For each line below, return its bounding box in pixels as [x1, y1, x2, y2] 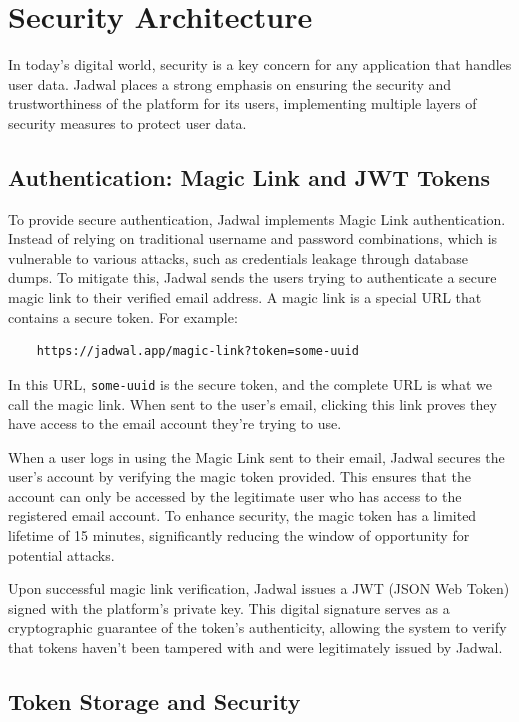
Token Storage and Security [8, 686, 301, 717]
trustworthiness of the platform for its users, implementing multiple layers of [8, 93, 477, 114]
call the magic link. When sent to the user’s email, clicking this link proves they [8, 393, 497, 414]
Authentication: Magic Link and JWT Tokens [8, 161, 491, 192]
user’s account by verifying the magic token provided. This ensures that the [8, 466, 471, 487]
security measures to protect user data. [8, 112, 247, 133]
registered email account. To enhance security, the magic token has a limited [8, 505, 477, 526]
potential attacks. [8, 544, 115, 565]
